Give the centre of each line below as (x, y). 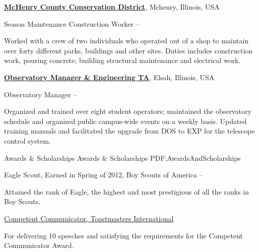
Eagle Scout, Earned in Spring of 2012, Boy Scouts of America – (104, 175)
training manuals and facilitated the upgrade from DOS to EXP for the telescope (129, 131)
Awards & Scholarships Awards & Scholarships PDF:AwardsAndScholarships (122, 157)
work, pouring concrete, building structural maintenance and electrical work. (122, 60)
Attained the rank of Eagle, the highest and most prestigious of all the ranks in (127, 191)
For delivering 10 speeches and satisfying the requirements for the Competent (124, 235)
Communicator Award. (39, 245)
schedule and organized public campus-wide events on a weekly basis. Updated (125, 121)
